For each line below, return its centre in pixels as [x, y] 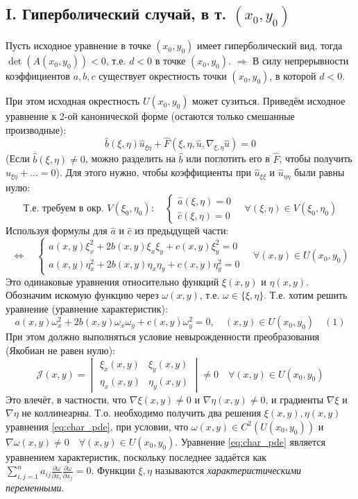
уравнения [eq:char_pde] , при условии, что [97, 426]
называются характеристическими [228, 470]
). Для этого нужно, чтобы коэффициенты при [153, 172]
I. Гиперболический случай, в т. [116, 14]
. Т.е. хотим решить [306, 295]
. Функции [113, 470]
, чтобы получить [316, 158]
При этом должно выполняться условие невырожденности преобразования [163, 336]
